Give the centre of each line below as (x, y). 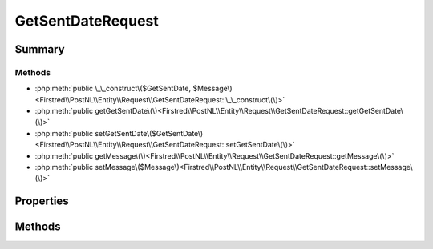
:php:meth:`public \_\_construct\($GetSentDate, (113, 89)
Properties (42, 201)
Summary (40, 49)
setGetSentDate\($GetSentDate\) (149, 133)
